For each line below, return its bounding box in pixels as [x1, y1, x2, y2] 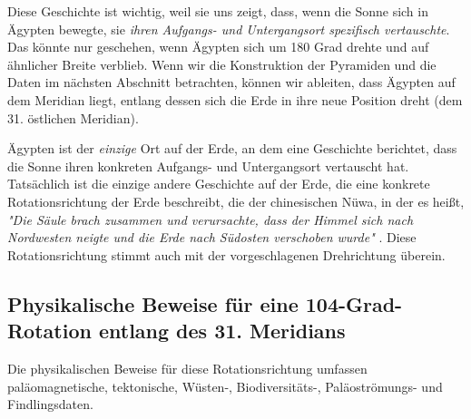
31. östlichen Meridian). [7, 108, 139, 127]
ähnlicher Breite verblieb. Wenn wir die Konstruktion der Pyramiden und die [7, 54, 437, 73]
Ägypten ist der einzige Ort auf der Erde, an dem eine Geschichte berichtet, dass [7, 139, 457, 158]
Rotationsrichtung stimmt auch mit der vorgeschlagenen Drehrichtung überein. [7, 245, 446, 264]
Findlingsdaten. [7, 395, 93, 414]
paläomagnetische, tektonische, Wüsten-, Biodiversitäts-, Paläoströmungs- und [7, 376, 443, 395]
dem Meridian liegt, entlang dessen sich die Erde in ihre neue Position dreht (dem [7, 90, 463, 109]
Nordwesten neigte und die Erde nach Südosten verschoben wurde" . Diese [7, 228, 417, 247]
